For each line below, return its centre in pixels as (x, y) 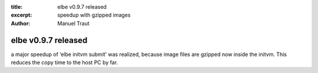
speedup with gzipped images (94, 15)
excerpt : (21, 15)
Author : (21, 23)
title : (17, 7)
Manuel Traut (73, 23)
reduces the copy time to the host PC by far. (64, 62)
